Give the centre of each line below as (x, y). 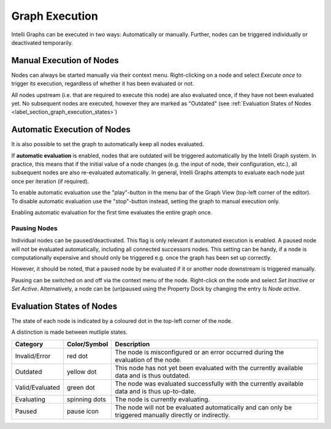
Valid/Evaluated (38, 387)
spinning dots (86, 399)
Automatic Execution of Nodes (71, 130)
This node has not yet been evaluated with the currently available (209, 368)
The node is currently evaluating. (162, 399)
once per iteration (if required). (50, 181)
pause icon (83, 411)
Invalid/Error (33, 356)
